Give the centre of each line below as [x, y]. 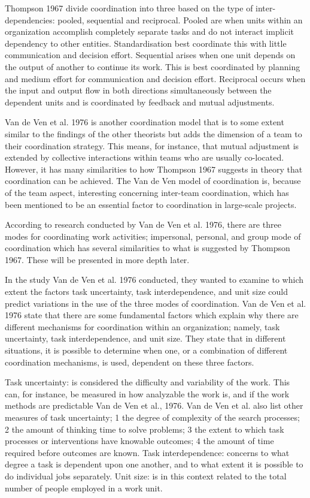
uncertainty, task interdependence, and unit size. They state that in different [145, 338]
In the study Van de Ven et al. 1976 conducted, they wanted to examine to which [154, 280]
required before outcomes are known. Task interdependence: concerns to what [147, 452]
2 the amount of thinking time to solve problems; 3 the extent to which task [145, 429]
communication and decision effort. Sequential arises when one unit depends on [150, 55]
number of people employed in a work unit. [84, 488]
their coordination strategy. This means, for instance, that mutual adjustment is [152, 145]
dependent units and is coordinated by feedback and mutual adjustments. [140, 102]
